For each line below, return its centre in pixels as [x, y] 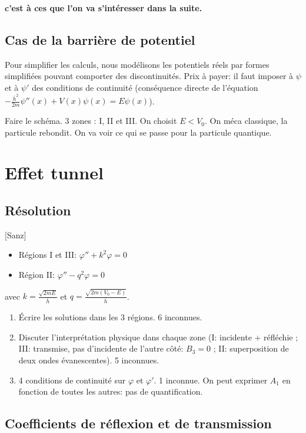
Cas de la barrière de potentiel [100, 39]
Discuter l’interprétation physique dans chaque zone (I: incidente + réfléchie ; [158, 337]
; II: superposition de [251, 348]
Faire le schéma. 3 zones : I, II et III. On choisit [91, 121]
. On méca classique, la [246, 121]
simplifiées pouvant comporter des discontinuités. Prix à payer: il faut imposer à [149, 76]
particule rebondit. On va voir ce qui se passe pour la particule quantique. [138, 132]
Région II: [37, 274]
